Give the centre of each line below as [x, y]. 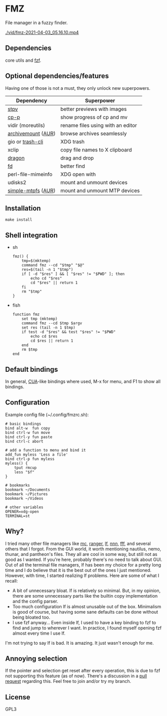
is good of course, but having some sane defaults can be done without [85, 612]
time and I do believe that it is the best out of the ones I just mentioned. [78, 570]
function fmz [26, 315]
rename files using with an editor [99, 125]
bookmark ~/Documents [28, 490]
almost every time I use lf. [39, 633]
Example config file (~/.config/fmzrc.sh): [47, 414]
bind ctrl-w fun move [28, 433]
